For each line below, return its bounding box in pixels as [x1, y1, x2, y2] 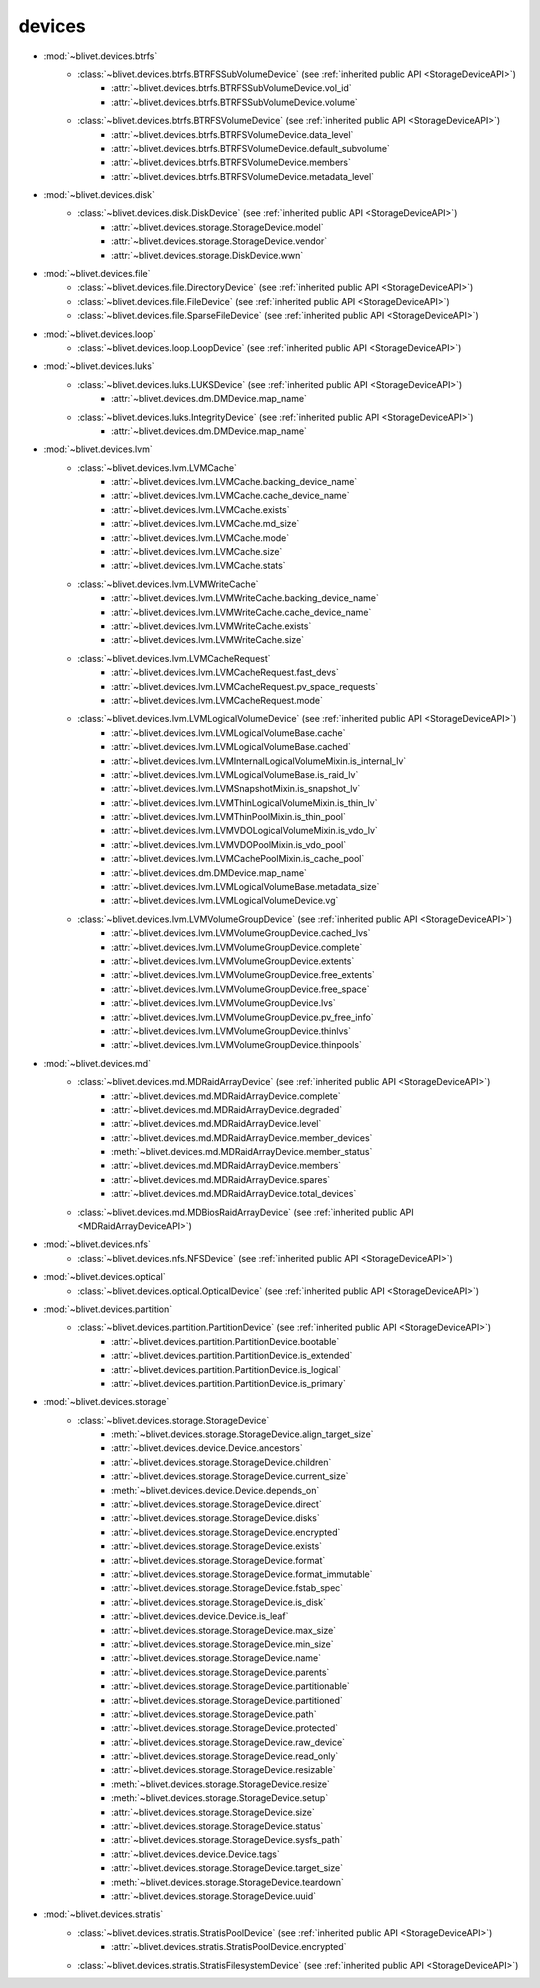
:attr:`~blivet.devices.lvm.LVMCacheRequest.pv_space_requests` [111, 680, 379, 692]
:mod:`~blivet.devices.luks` [43, 360, 155, 372]
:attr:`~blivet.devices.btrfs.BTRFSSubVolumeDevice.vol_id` [111, 82, 352, 94]
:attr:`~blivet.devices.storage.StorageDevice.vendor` [111, 235, 328, 247]
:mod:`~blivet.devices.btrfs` [43, 50, 158, 62]
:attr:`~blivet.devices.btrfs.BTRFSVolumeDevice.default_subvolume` [111, 142, 390, 154]
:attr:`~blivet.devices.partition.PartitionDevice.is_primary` [111, 1377, 347, 1389]
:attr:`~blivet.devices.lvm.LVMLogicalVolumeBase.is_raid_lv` [111, 768, 359, 780]
